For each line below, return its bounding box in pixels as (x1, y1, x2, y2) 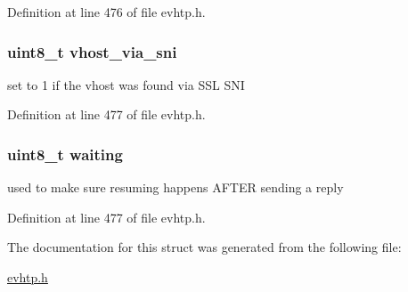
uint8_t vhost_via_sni (7, 40, 177, 62)
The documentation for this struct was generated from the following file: (7, 238, 402, 256)
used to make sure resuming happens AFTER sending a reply (7, 178, 344, 197)
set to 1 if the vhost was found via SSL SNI (7, 75, 245, 93)
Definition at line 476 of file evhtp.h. (7, 3, 206, 20)
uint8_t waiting (7, 142, 123, 165)
